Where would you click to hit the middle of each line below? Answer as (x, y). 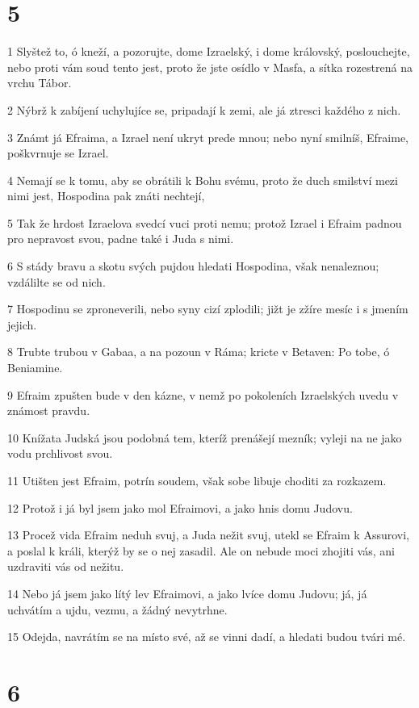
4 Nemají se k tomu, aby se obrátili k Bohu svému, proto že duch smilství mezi (203, 180)
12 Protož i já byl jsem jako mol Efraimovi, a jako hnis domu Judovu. (180, 507)
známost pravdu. (49, 411)
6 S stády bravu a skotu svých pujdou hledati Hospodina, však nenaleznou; (193, 266)
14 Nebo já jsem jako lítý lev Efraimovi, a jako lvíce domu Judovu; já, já (187, 593)
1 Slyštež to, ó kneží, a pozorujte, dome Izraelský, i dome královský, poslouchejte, (209, 51)
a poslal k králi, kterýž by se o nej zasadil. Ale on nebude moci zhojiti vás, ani (201, 550)
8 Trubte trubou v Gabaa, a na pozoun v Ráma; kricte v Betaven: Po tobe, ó (199, 352)
